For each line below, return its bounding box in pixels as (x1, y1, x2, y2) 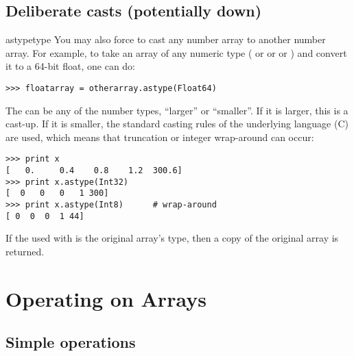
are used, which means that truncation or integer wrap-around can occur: (5, 129, 314, 144)
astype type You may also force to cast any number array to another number (5, 32, 326, 47)
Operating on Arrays (5, 284, 206, 312)
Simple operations (5, 331, 136, 353)
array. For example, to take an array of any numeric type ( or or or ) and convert (5, 45, 347, 60)
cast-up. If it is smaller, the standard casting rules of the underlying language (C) (5, 116, 349, 131)
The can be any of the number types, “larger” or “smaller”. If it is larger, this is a (5, 103, 349, 117)
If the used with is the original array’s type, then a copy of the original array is (5, 231, 339, 245)
